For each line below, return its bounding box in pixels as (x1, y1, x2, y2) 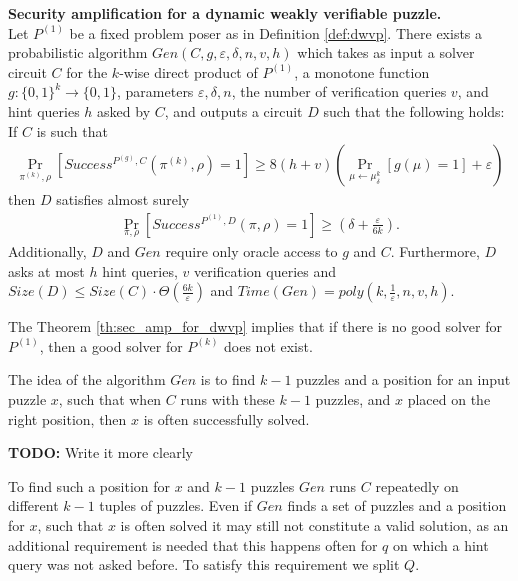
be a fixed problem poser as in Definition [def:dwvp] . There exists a (69, 22, 483, 43)
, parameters (117, 81, 194, 102)
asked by (97, 100, 151, 121)
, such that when (58, 389, 162, 409)
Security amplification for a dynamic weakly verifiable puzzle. (8, 3, 442, 23)
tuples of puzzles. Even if (99, 495, 253, 516)
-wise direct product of (119, 61, 258, 82)
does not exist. (224, 335, 313, 356)
